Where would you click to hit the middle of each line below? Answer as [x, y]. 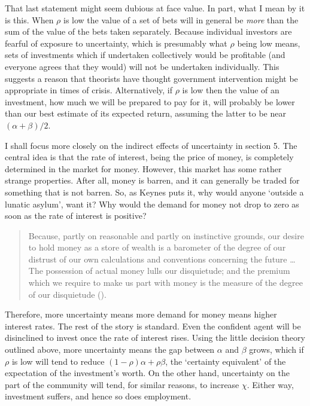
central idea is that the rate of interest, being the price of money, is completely [149, 157]
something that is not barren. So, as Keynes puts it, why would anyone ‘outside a [154, 192]
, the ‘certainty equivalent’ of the [226, 361]
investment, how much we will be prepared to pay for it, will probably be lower [150, 101]
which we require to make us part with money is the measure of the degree [165, 283]
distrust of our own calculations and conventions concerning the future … [162, 259]
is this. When [29, 19]
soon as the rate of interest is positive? [76, 216]
